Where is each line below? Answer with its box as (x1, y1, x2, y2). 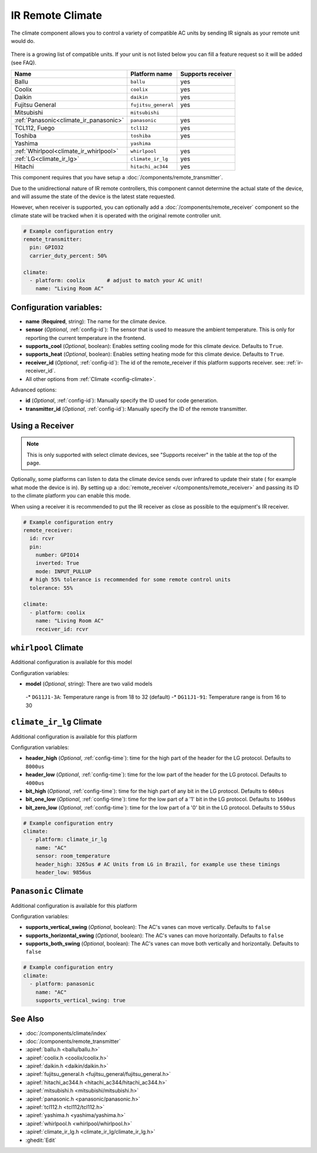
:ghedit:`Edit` (25, 1137, 57, 1144)
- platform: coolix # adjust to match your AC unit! (29, 277, 203, 283)
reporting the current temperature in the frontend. (25, 334, 146, 341)
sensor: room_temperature (35, 853, 110, 860)
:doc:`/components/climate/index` (25, 1030, 108, 1037)
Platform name (130, 70, 173, 78)
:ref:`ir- (286, 359, 303, 366)
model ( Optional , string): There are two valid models (25, 680, 153, 687)
